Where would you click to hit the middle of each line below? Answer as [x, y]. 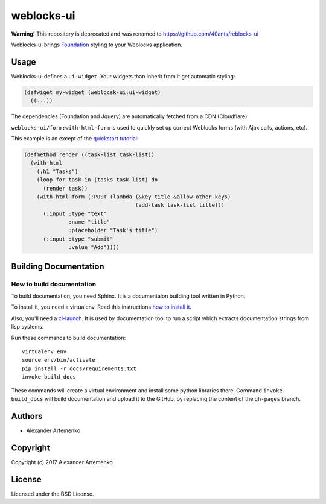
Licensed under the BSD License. [53, 494]
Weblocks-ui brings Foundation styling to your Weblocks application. [97, 45]
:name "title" [89, 222]
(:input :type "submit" [78, 239]
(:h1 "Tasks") [57, 171]
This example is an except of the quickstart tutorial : [75, 138]
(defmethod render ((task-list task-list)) [89, 154]
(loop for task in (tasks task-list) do [97, 180]
